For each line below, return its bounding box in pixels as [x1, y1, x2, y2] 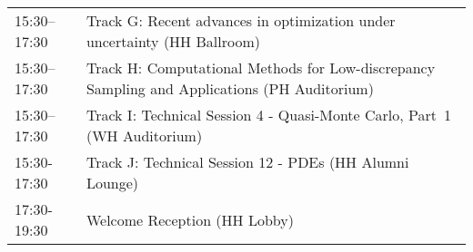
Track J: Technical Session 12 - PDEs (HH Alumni [86, 151, 409, 172]
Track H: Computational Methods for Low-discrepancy [86, 57, 436, 78]
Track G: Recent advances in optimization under [86, 10, 396, 31]
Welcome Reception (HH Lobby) [86, 208, 294, 230]
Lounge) [86, 172, 139, 193]
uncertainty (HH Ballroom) [86, 31, 260, 52]
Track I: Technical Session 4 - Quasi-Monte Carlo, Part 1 [86, 104, 451, 125]
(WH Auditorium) [86, 125, 203, 146]
